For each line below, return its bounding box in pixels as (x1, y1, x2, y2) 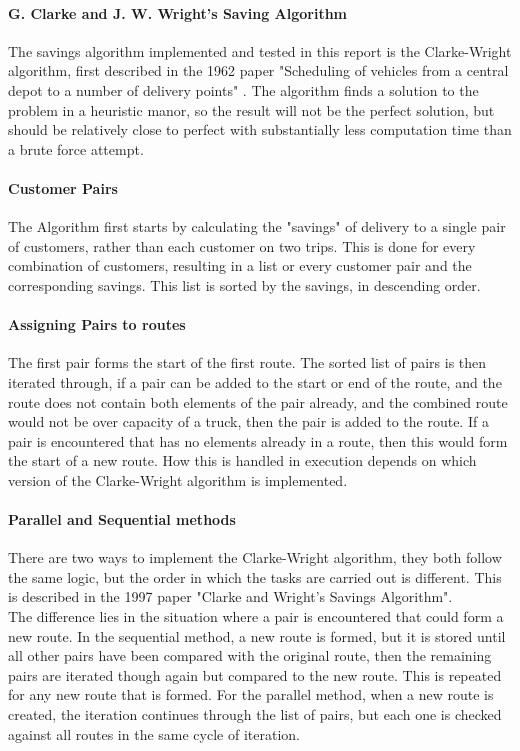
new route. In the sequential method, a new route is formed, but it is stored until (8, 625, 506, 646)
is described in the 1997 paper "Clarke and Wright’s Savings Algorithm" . (8, 586, 453, 607)
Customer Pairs (8, 177, 118, 198)
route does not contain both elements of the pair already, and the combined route (8, 391, 508, 412)
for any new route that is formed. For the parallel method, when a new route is (8, 684, 494, 705)
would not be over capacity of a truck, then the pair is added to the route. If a (8, 411, 489, 432)
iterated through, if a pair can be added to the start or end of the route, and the (8, 371, 502, 392)
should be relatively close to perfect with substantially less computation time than (8, 119, 512, 140)
